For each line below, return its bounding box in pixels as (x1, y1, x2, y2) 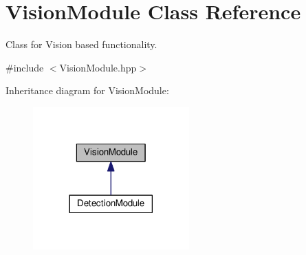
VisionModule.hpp (59, 60, 137, 74)
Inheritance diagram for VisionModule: (6, 83, 169, 98)
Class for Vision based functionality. (6, 37, 157, 52)
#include (6, 60, 44, 74)
